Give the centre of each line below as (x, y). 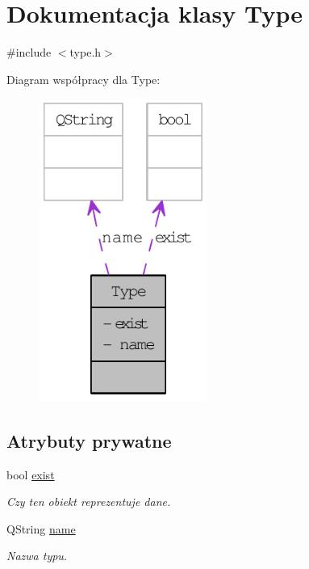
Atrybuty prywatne (89, 440)
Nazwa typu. (37, 556)
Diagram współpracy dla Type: (84, 79)
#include (29, 52)
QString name (41, 528)
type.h (86, 52)
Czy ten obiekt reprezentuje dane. (89, 502)
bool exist (31, 474)
